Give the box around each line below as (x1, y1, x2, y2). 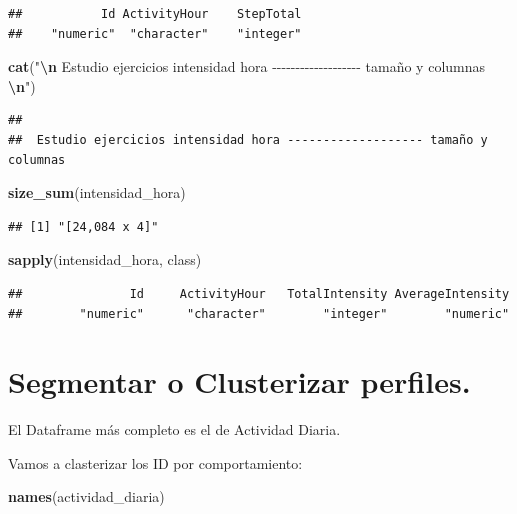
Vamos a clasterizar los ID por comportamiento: (8, 452, 303, 473)
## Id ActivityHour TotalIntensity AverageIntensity (8, 286, 510, 301)
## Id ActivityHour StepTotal (8, 7, 302, 21)
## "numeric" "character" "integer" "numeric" (8, 306, 510, 321)
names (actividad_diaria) (8, 486, 165, 507)
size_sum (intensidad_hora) (8, 182, 186, 203)
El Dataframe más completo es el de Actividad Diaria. (8, 419, 341, 440)
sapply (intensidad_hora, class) (8, 249, 202, 270)
